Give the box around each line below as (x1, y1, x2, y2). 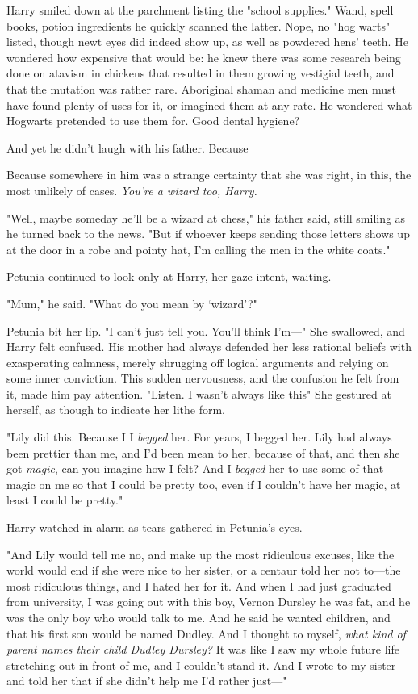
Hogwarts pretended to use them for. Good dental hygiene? (6, 112, 300, 129)
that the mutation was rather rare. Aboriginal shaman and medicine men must (6, 80, 397, 97)
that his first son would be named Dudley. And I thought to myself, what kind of (6, 625, 406, 642)
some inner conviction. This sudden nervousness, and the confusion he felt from (6, 370, 399, 387)
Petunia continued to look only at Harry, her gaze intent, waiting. (6, 268, 332, 285)
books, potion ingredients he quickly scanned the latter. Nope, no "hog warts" (6, 17, 391, 34)
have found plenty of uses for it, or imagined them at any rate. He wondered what (6, 96, 412, 113)
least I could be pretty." (6, 491, 123, 508)
